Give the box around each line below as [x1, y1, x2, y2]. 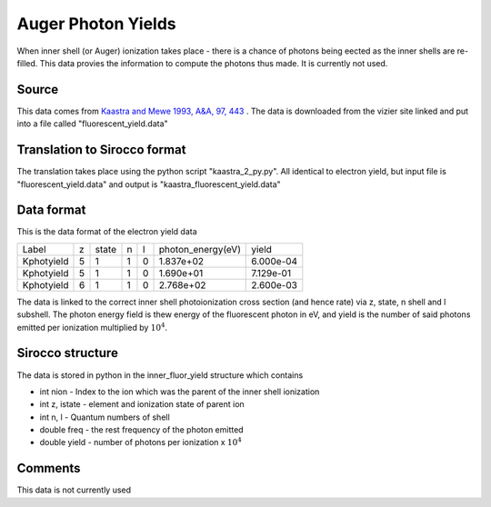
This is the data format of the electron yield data [16, 226, 197, 237]
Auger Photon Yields [16, 14, 176, 34]
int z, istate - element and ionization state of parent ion [39, 399, 245, 410]
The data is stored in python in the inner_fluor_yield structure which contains [16, 369, 304, 381]
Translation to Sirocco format [16, 142, 186, 158]
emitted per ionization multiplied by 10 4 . [16, 321, 168, 333]
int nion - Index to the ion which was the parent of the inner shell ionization [39, 386, 320, 397]
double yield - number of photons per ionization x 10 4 [39, 436, 243, 448]
